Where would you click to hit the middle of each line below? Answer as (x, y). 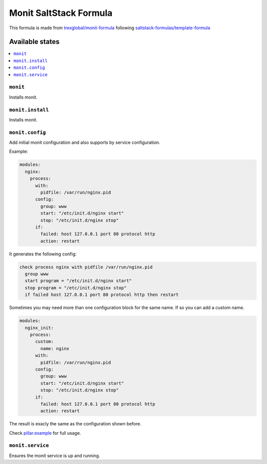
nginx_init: (39, 328)
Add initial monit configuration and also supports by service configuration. (85, 143)
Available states (34, 42)
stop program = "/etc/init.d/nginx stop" (76, 288)
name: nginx (55, 348)
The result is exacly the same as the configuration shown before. (75, 424)
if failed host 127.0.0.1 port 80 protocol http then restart (102, 295)
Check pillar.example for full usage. (45, 433)
